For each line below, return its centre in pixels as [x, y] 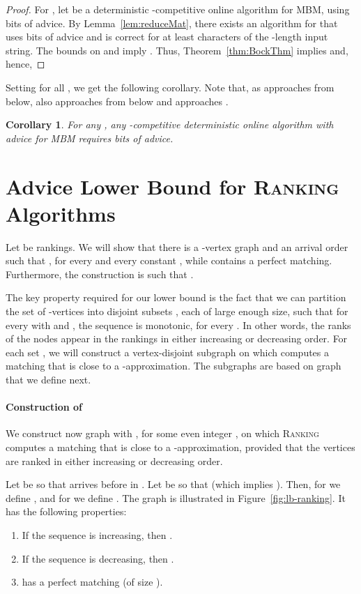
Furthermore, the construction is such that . [100, 274]
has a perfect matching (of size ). [92, 582]
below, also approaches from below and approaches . [117, 101]
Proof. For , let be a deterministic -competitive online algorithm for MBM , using [178, 9]
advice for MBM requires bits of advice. [90, 138]
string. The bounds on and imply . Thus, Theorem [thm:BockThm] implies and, [177, 50]
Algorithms [61, 213]
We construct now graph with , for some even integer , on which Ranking [162, 433]
